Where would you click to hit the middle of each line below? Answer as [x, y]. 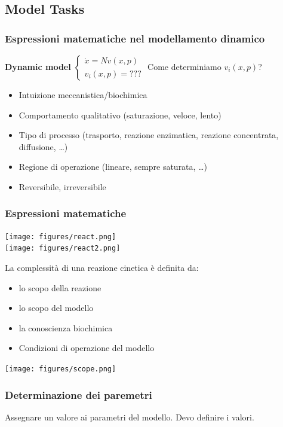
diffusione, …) [43, 146]
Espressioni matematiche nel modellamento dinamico [135, 38]
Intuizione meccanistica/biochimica [83, 94]
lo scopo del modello [56, 308]
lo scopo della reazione [60, 287]
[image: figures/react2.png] [63, 248]
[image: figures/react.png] [61, 237]
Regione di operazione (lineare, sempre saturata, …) [113, 167]
